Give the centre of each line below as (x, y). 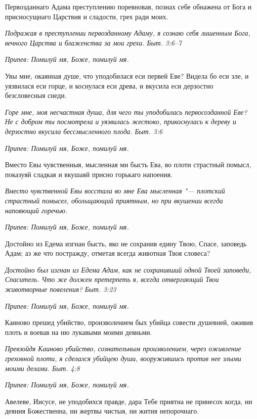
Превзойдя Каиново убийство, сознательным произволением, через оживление (123, 349)
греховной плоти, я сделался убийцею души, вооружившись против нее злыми (123, 358)
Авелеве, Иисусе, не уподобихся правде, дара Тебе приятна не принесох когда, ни (129, 401)
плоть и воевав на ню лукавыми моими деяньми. (79, 332)
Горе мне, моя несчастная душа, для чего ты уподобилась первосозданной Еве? (126, 112)
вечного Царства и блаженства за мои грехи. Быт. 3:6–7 (93, 42)
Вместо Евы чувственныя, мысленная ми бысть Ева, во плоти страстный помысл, (128, 164)
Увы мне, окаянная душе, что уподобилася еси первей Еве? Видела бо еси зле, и (127, 75)
